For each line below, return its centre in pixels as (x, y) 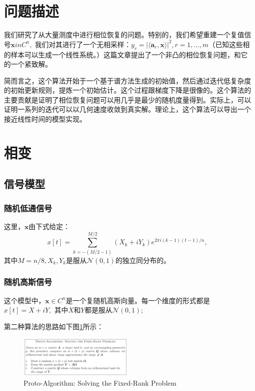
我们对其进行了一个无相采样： (83, 44)
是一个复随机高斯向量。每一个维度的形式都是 (138, 300)
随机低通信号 (28, 208)
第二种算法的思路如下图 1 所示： (54, 326)
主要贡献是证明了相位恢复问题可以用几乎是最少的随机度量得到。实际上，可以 (127, 99)
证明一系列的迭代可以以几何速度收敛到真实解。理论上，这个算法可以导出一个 (127, 109)
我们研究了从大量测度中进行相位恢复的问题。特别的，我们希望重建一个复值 (124, 35)
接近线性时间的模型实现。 (45, 119)
